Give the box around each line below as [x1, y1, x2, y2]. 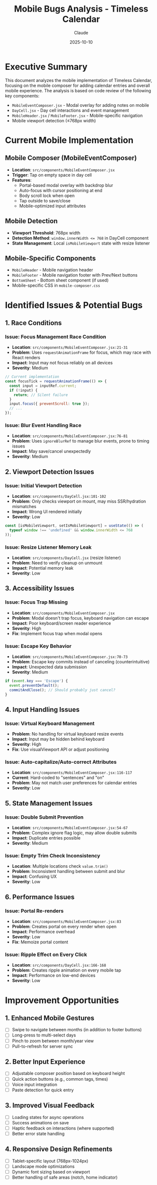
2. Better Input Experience [5, 1058, 86, 1066]
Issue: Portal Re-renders [5, 907, 64, 914]
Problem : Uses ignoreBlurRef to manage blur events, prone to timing [12, 438, 150, 444]
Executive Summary [5, 61, 88, 72]
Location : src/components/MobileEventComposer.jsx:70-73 [12, 654, 128, 659]
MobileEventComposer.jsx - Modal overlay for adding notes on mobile [12, 102, 149, 108]
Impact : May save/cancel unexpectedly [12, 448, 91, 454]
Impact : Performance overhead [12, 929, 75, 935]
